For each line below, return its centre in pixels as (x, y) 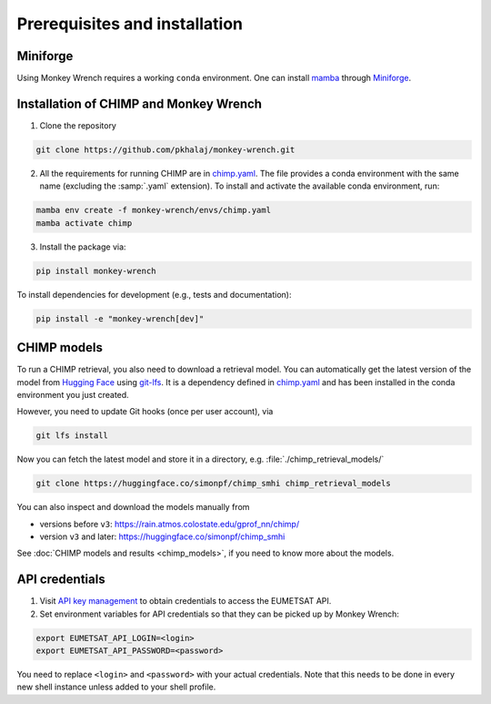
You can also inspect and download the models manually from (133, 507)
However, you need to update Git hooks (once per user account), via (145, 412)
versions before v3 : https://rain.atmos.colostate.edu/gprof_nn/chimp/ (170, 524)
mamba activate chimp (84, 223)
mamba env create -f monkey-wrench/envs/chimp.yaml (154, 210)
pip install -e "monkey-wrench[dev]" (120, 318)
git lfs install (72, 436)
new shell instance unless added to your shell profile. (116, 687)
